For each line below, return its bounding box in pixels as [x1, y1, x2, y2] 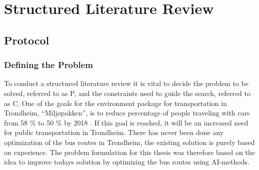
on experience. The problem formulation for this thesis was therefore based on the [4, 146, 255, 157]
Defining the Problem [4, 58, 93, 71]
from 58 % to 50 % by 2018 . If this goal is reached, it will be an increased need [4, 117, 248, 127]
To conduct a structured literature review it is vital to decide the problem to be [4, 78, 248, 88]
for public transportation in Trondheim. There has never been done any [4, 127, 224, 137]
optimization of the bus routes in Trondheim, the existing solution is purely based [4, 136, 255, 147]
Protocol [4, 32, 49, 47]
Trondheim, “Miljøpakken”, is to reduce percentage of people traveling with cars [4, 107, 250, 118]
